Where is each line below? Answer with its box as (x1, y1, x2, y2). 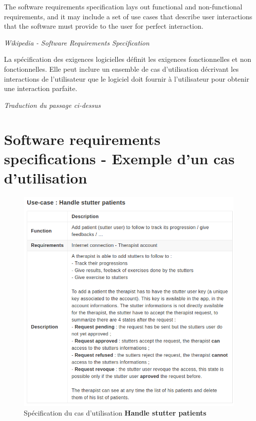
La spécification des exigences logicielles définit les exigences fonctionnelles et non (4, 54, 252, 64)
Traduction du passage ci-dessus (4, 99, 101, 110)
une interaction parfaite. (4, 83, 77, 94)
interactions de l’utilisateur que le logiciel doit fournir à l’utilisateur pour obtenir (4, 73, 250, 84)
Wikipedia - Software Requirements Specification (4, 37, 150, 47)
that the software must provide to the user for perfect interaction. (4, 21, 204, 31)
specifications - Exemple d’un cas (4, 148, 235, 168)
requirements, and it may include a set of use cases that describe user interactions (4, 11, 253, 21)
